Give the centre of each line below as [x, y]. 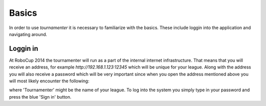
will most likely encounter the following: [49, 81]
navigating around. [28, 34]
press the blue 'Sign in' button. [40, 97]
